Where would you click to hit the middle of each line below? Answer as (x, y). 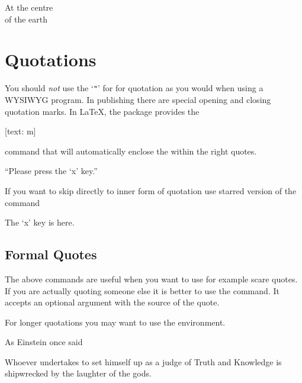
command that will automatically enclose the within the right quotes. (131, 151)
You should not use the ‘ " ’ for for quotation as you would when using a (134, 88)
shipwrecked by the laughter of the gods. (78, 373)
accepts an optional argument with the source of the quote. (112, 302)
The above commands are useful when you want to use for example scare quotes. (151, 279)
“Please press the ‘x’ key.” (51, 171)
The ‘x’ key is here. (40, 222)
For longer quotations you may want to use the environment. (115, 322)
